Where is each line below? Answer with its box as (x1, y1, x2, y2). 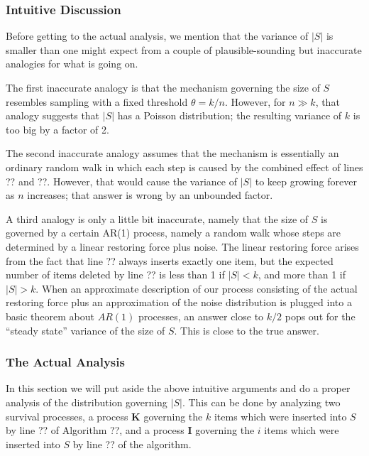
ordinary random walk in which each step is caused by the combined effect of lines (6, 159, 363, 174)
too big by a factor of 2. (6, 121, 109, 136)
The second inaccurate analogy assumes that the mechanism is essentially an (6, 146, 339, 161)
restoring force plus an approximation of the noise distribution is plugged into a (6, 295, 352, 310)
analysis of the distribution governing (6, 394, 167, 409)
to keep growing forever (255, 173, 357, 188)
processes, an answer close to (138, 308, 264, 323)
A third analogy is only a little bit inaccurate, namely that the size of (6, 211, 309, 226)
